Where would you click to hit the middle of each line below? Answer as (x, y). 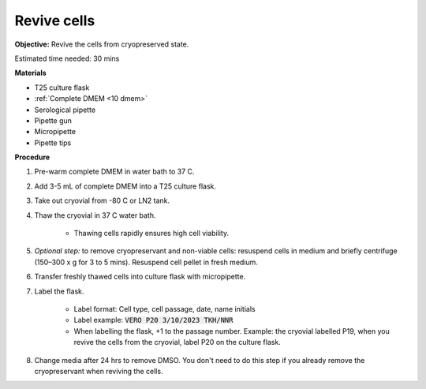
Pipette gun (53, 120)
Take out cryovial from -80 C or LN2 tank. (102, 200)
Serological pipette (65, 110)
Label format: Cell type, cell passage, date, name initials (164, 309)
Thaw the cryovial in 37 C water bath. (95, 215)
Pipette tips (53, 143)
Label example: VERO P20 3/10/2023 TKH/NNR (153, 320)
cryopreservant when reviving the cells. (99, 371)
